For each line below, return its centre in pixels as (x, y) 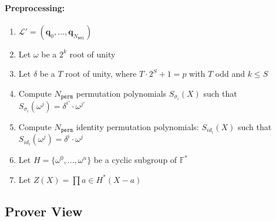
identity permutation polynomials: (137, 126)
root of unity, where (101, 74)
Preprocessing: (35, 7)
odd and (230, 74)
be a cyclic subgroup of (135, 160)
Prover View (44, 211)
